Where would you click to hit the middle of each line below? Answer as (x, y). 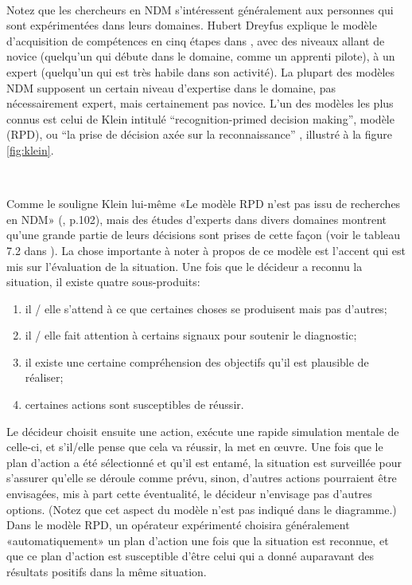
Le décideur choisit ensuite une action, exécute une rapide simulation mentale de (203, 431)
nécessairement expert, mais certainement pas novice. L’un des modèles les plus (200, 103)
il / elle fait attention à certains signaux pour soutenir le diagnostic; (191, 335)
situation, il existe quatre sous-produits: (103, 282)
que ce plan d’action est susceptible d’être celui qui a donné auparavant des (190, 556)
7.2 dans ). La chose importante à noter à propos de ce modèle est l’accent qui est (206, 250)
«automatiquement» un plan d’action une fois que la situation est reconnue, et (198, 540)
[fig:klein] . (30, 149)
